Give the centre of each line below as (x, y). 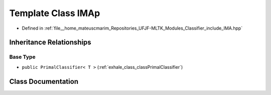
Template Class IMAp (55, 13)
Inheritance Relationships (50, 42)
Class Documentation (44, 81)
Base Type (22, 57)
